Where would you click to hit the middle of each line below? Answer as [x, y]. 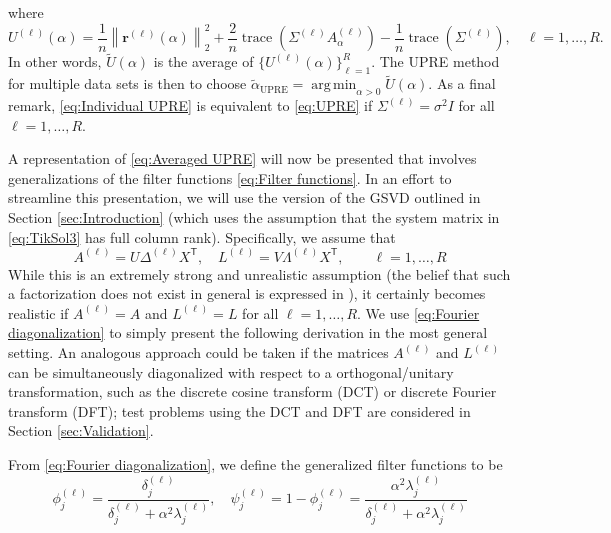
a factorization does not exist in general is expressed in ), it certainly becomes [247, 293]
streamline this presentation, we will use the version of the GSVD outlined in [244, 197]
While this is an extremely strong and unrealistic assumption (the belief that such [259, 273]
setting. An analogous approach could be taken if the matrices [198, 352]
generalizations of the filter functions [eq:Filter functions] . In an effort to [230, 177]
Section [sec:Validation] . [81, 430]
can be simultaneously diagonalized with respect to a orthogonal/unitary [231, 371]
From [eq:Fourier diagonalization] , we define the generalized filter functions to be [255, 464]
